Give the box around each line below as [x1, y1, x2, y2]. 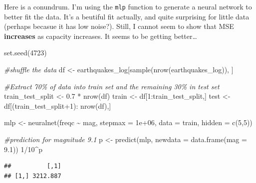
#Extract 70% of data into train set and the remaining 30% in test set [4, 81, 220, 91]
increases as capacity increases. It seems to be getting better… [4, 30, 197, 41]
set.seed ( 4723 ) [4, 47, 47, 58]
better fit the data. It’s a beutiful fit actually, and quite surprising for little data [4, 11, 250, 21]
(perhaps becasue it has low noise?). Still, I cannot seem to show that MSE [4, 21, 234, 31]
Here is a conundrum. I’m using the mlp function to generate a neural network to [4, 1, 252, 11]
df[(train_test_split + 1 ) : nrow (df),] [4, 100, 111, 111]
